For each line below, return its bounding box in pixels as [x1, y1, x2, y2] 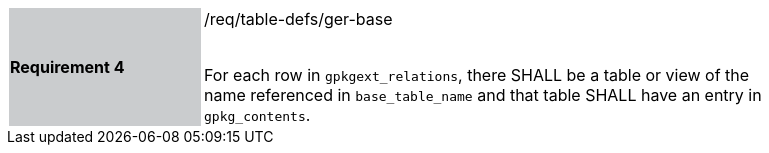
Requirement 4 [10, 57, 125, 77]
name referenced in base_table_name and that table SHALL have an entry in [204, 85, 762, 105]
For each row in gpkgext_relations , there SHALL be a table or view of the [204, 65, 750, 85]
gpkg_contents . [204, 105, 311, 125]
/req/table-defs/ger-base [204, 9, 393, 29]
